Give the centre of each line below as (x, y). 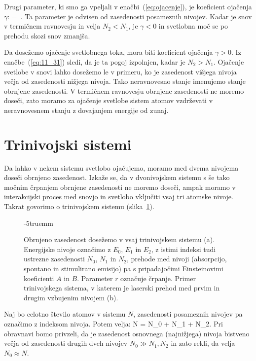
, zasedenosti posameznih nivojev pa (188, 314)
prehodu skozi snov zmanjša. (47, 35)
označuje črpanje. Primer (158, 278)
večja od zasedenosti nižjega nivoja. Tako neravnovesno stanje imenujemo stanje (125, 81)
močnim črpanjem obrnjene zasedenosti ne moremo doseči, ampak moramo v (120, 187)
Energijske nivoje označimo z (67, 249)
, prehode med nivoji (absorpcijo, (177, 259)
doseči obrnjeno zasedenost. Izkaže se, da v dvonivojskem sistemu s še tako (117, 177)
